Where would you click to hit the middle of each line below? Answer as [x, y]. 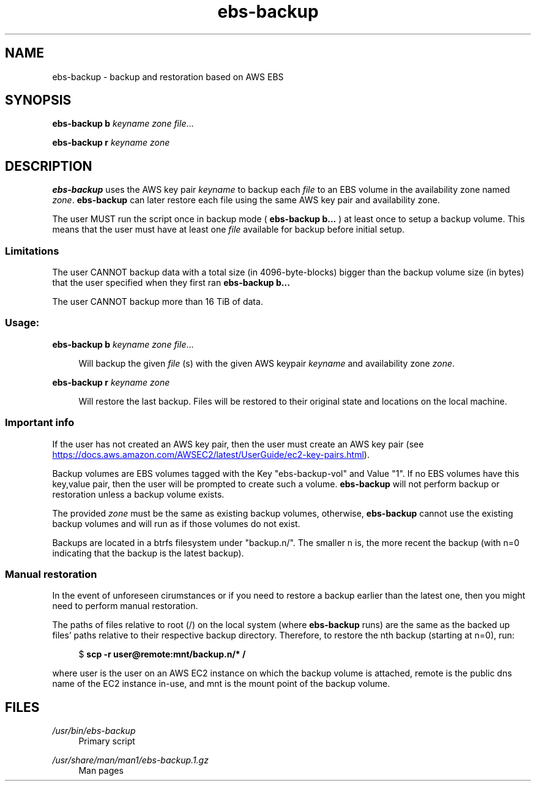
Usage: [22, 323]
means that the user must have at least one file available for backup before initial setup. [229, 230]
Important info [40, 423]
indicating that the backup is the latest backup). [148, 553]
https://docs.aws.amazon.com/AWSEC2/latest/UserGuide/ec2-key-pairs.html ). [211, 454]
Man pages [101, 771]
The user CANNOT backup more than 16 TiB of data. [158, 302]
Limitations [32, 251]
